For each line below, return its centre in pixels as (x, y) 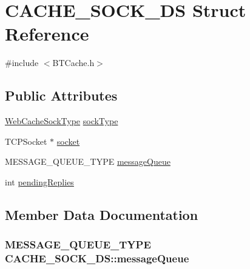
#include (22, 63)
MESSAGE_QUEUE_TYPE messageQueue (88, 161)
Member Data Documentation (102, 214)
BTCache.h (73, 63)
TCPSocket (26, 141)
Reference (47, 34)
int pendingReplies (39, 181)
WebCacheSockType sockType (62, 121)
